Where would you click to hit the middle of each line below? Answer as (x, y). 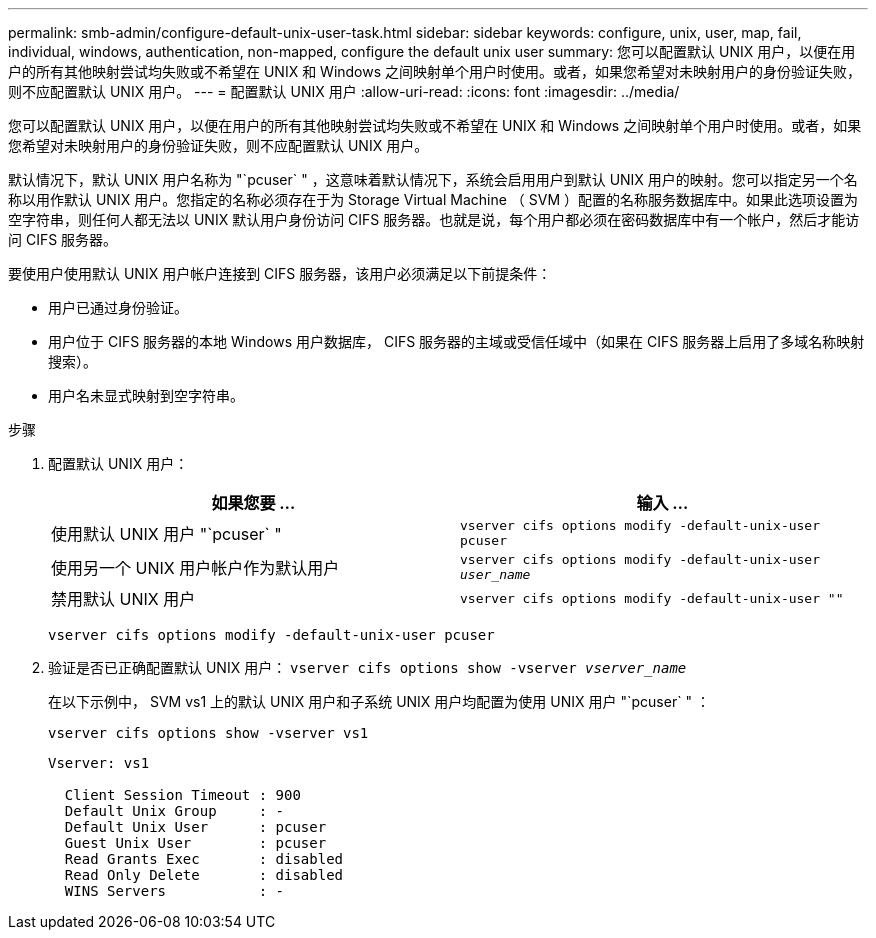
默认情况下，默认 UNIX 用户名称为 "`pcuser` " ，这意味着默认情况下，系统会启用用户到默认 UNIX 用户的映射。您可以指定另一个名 (433, 179)
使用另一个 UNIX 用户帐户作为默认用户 (195, 568)
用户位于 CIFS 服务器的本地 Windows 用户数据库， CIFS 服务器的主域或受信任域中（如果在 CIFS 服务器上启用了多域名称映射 (456, 341)
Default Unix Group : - (174, 811)
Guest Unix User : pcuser (195, 843)
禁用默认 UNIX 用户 (123, 599)
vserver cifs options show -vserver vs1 (208, 733)
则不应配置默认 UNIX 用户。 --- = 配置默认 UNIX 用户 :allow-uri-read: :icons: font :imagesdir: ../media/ (344, 91)
